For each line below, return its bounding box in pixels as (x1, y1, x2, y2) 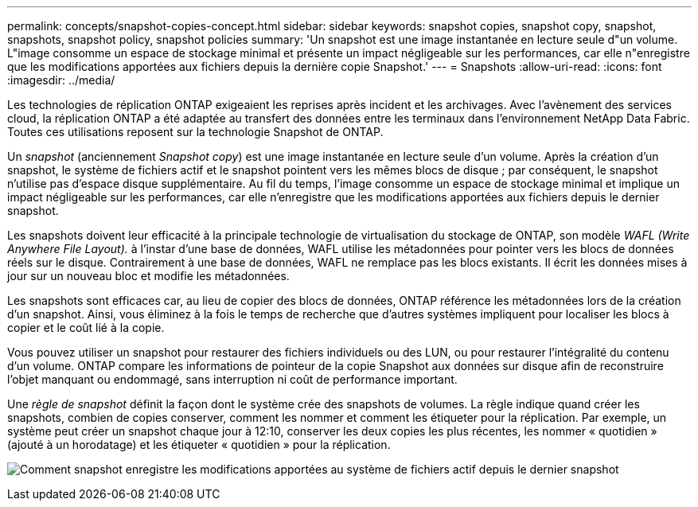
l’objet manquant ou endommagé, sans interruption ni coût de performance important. (7, 372, 458, 386)
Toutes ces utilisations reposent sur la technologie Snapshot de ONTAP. (7, 125, 384, 138)
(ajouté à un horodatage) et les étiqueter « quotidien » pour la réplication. (7, 438, 391, 451)
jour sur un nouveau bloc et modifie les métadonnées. (7, 269, 290, 283)
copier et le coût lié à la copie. (7, 321, 165, 334)
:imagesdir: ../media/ (7, 73, 115, 87)
